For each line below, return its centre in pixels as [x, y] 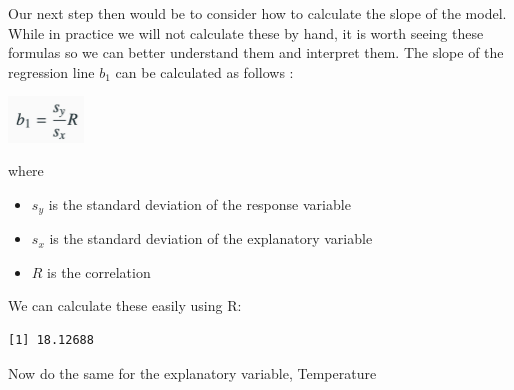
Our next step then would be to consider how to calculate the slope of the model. [257, 13]
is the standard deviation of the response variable [199, 203]
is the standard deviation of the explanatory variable [211, 238]
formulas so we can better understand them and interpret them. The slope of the [256, 52]
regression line [51, 71]
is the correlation [99, 271]
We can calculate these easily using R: [125, 305]
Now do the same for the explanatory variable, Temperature [192, 372]
